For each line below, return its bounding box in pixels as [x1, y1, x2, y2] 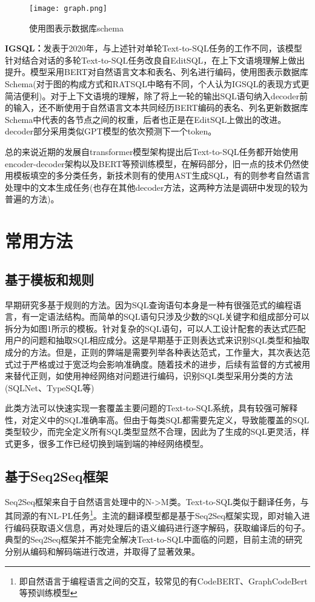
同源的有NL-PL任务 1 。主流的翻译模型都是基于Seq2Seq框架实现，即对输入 [13, 508, 302, 522]
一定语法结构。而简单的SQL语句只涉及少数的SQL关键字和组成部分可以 [30, 310, 310, 323]
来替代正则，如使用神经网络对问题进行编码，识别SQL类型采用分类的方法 [5, 369, 293, 382]
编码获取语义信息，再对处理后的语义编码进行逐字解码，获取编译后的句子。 [13, 521, 310, 534]
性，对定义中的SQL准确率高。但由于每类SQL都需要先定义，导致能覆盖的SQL [5, 413, 310, 426]
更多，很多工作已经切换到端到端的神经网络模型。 [13, 437, 208, 450]
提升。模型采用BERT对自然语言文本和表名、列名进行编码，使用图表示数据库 [5, 65, 308, 78]
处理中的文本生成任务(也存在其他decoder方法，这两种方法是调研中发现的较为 [5, 180, 308, 193]
